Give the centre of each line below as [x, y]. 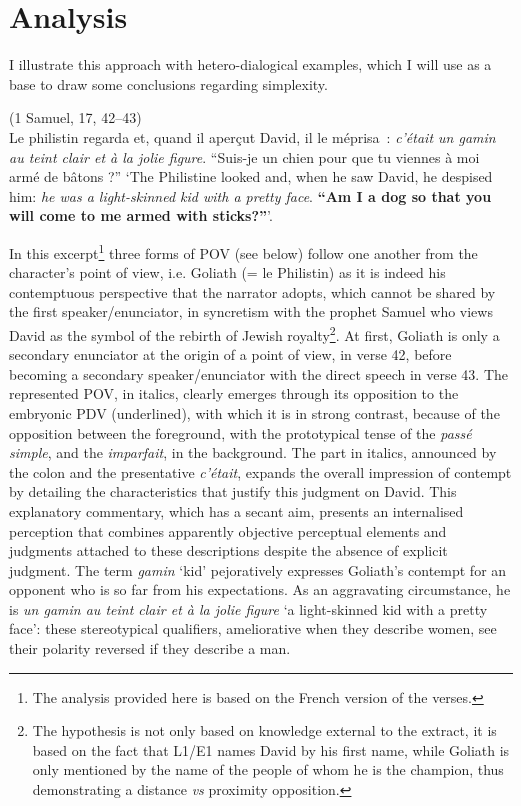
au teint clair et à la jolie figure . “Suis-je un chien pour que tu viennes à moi [244, 156]
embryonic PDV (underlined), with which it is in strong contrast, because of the [254, 412]
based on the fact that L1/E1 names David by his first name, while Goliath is [271, 749]
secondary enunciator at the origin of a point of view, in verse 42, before [230, 354]
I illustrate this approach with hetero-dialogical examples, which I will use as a [250, 64]
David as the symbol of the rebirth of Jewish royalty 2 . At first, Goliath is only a [254, 333]
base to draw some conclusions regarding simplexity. [168, 83]
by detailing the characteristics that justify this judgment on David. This [233, 491]
